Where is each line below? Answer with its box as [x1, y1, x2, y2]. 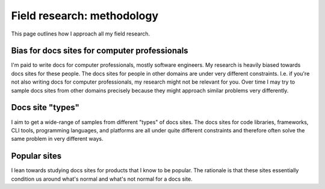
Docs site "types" [11, 102, 79, 113]
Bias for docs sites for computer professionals [11, 46, 189, 56]
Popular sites [11, 151, 62, 161]
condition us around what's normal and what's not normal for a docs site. [11, 175, 193, 182]
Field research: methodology [11, 9, 159, 22]
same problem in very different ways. [11, 135, 104, 143]
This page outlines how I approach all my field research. [11, 30, 150, 37]
